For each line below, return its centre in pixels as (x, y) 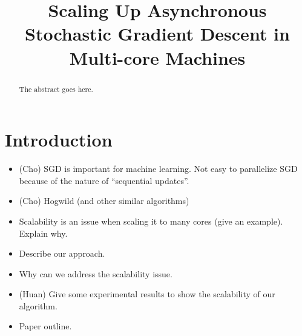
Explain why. (43, 233)
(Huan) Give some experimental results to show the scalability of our (147, 294)
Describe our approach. (62, 253)
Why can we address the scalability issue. (96, 273)
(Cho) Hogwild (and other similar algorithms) (104, 201)
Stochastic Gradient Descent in (157, 34)
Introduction (59, 140)
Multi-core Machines (157, 57)
